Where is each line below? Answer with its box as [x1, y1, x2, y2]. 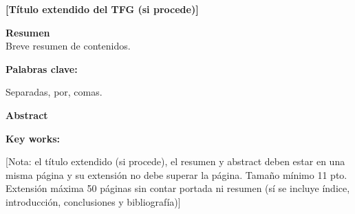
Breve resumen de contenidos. [6, 39, 131, 53]
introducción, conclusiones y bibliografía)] [6, 194, 181, 208]
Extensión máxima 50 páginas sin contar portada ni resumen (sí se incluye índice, [6, 181, 350, 195]
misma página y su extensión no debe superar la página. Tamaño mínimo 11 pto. [6, 167, 347, 182]
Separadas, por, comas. [6, 85, 103, 99]
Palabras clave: [6, 61, 78, 76]
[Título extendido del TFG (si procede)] [6, 2, 199, 16]
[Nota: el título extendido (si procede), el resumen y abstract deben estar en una [6, 154, 345, 169]
